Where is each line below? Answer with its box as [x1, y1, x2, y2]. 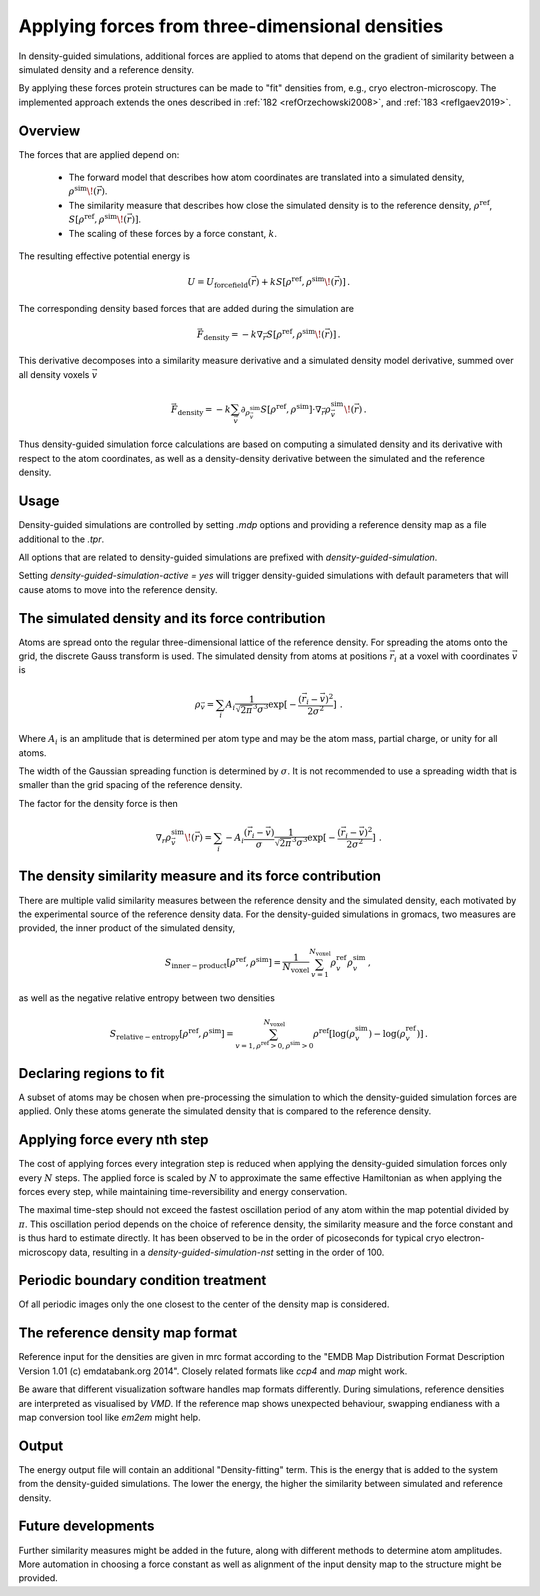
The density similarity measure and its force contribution [18, 868, 382, 885]
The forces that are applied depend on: [18, 148, 180, 160]
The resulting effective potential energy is [18, 250, 190, 262]
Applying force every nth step [18, 1131, 209, 1149]
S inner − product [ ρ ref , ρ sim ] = [165, 955, 282, 971]
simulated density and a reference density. [18, 63, 195, 75]
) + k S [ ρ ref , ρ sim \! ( [255, 275, 335, 288]
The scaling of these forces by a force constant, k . [68, 227, 278, 239]
